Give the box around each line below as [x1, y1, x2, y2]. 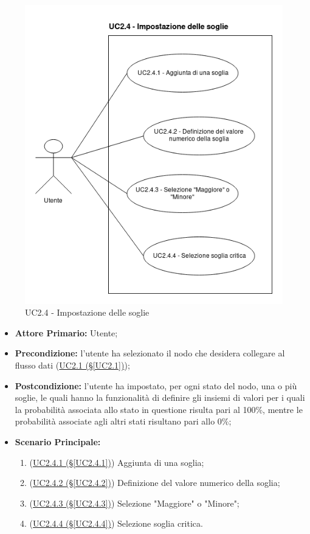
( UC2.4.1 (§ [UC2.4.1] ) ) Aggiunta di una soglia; [29, 456, 204, 468]
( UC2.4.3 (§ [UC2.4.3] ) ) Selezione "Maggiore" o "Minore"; [29, 496, 239, 509]
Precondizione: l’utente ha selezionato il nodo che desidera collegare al [15, 347, 285, 359]
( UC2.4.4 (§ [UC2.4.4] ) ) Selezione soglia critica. [29, 517, 203, 530]
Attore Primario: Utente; [15, 326, 118, 339]
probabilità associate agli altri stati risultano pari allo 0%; [15, 415, 232, 428]
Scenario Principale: [15, 435, 101, 448]
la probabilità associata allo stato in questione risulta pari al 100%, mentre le [15, 403, 303, 415]
